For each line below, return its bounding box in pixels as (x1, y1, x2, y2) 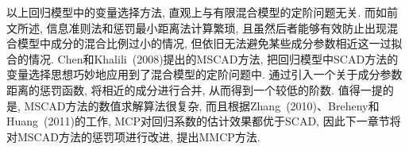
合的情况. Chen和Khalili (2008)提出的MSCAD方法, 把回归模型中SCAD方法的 (6, 50, 399, 67)
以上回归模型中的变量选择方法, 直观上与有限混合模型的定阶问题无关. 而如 (6, 4, 388, 20)
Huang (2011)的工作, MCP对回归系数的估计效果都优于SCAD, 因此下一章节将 (6, 113, 401, 129)
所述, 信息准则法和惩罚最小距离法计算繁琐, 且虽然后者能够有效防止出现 (17, 19, 388, 36)
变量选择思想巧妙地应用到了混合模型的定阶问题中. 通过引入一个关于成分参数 (6, 66, 403, 83)
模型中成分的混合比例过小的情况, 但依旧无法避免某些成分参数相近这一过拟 (17, 35, 403, 52)
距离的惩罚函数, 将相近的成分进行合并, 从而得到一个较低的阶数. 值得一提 (6, 81, 383, 98)
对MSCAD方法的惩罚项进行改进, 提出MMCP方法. (6, 128, 260, 144)
